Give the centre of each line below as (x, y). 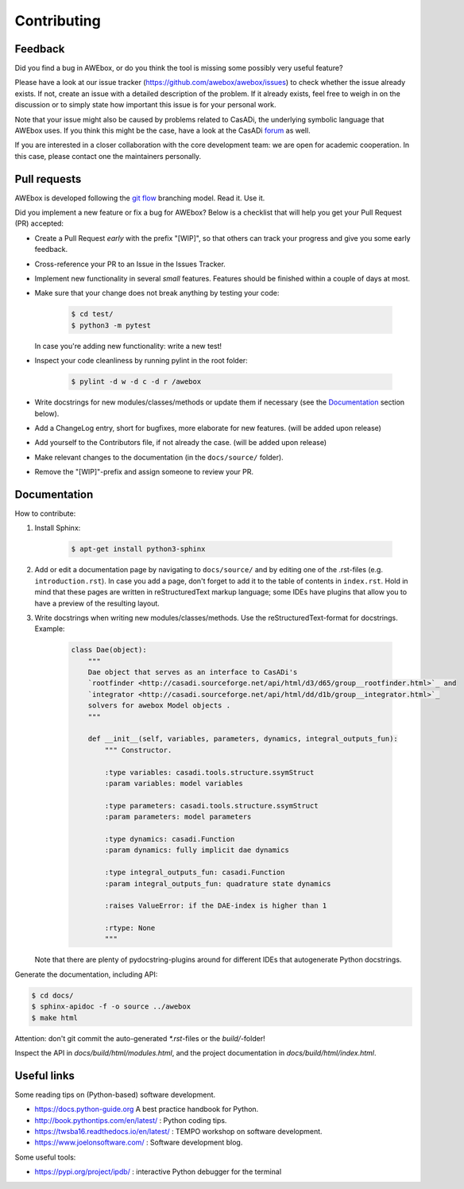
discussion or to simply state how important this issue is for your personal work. (146, 105)
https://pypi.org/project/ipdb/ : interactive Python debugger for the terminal (158, 1172)
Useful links (45, 1076)
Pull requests (48, 179)
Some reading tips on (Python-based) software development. (115, 1094)
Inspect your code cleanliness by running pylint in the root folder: (141, 361)
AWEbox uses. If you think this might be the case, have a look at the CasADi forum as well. (162, 130)
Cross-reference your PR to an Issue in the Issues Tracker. (130, 264)
